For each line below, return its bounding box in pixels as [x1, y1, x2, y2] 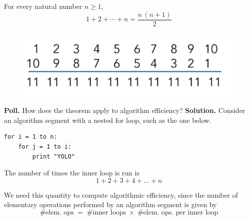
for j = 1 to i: [18, 143, 72, 150]
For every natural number [4, 1, 82, 11]
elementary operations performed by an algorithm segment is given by [4, 199, 217, 210]
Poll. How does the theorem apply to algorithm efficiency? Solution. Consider [4, 105, 246, 115]
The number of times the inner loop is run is [4, 167, 139, 178]
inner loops [92, 209, 126, 216]
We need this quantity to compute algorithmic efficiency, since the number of [4, 189, 238, 200]
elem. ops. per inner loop [143, 209, 218, 216]
